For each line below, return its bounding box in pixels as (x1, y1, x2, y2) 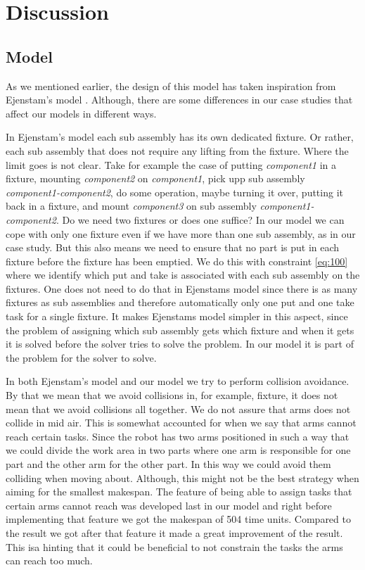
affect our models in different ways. (6, 106, 157, 120)
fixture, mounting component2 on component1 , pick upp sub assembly (6, 171, 305, 186)
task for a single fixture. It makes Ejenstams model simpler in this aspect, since (6, 309, 348, 324)
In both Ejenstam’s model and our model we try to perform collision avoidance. (6, 374, 350, 388)
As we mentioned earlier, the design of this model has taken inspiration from (6, 78, 336, 93)
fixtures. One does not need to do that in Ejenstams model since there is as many (6, 281, 358, 296)
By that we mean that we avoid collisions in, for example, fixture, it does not (6, 388, 338, 403)
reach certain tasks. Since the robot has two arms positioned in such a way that (6, 429, 350, 443)
